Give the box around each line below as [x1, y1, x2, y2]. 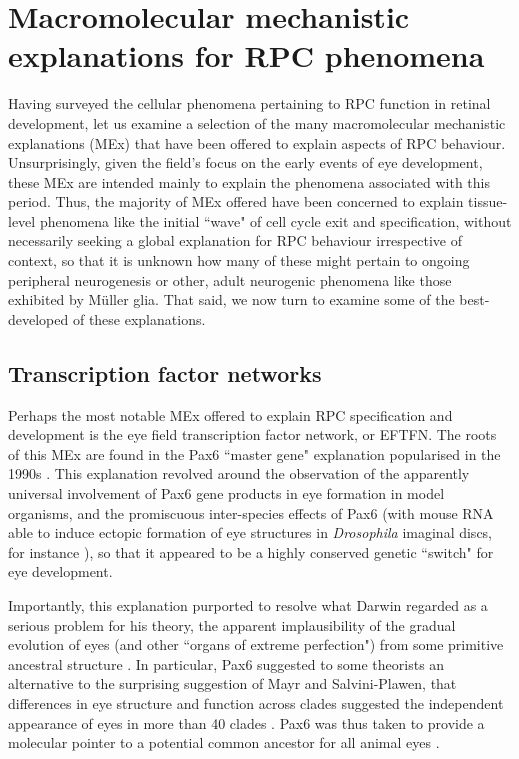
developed [8, 308, 69, 329]
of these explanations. [72, 308, 206, 329]
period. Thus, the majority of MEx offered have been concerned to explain [8, 191, 464, 212]
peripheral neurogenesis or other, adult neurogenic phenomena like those [8, 269, 452, 290]
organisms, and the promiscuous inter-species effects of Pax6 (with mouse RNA [8, 502, 494, 523]
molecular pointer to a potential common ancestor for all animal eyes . [8, 732, 440, 753]
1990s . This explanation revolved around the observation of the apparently [8, 463, 470, 484]
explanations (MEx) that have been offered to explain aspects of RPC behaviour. [8, 132, 506, 153]
